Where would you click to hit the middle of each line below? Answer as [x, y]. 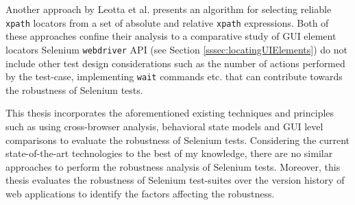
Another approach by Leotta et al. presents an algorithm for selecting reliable [169, 9]
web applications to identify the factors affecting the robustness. [140, 193]
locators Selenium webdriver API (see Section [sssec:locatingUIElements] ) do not [176, 49]
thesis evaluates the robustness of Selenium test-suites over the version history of [175, 180]
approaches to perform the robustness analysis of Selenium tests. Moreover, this [173, 166]
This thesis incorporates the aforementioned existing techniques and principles [170, 113]
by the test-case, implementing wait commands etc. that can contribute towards [174, 76]
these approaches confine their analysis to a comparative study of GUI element [171, 36]
